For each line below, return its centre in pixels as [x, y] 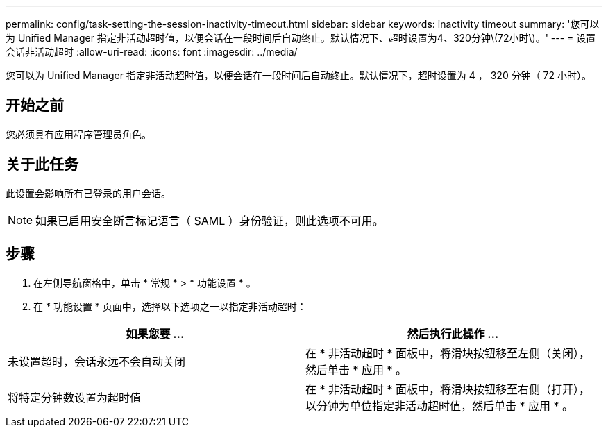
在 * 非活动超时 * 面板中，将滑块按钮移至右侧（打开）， [448, 389]
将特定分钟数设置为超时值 [75, 397]
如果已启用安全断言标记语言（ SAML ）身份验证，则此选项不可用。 [210, 220]
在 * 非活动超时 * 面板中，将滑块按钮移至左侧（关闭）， [448, 353]
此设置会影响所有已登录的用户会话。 [88, 193]
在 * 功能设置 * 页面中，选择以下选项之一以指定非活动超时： [170, 306]
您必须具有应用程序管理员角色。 [78, 134]
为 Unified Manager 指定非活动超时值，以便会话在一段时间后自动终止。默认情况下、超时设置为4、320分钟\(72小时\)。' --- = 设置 [301, 38]
